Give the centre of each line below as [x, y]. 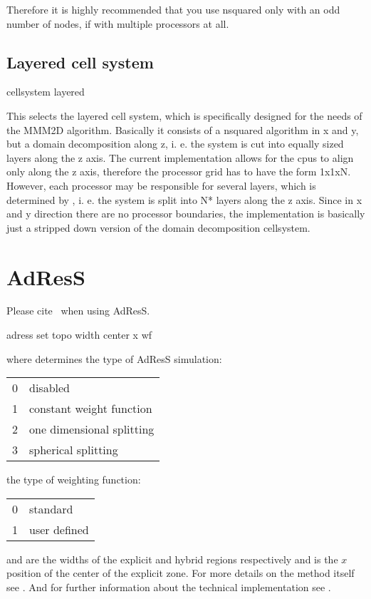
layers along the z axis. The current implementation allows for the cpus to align [180, 157]
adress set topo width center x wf [79, 335]
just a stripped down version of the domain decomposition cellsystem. [158, 227]
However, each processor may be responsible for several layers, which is [161, 185]
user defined [59, 529]
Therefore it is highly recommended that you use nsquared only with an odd [173, 9]
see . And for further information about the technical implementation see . [169, 587]
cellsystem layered [46, 92]
